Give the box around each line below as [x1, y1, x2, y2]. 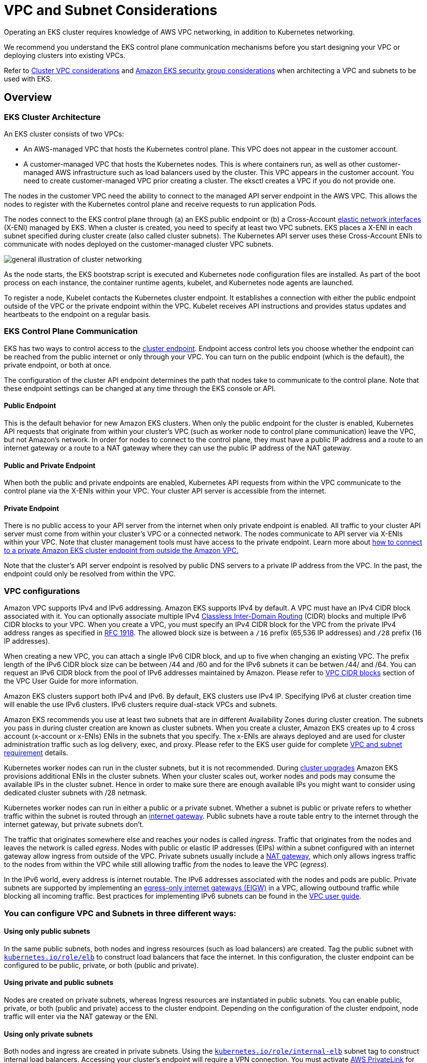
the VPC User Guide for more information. [4, 677, 138, 686]
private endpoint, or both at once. [4, 360, 112, 369]
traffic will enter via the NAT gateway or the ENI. [4, 1012, 158, 1021]
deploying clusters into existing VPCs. [4, 51, 125, 59]
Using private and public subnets [4, 978, 113, 987]
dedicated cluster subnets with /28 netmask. [4, 788, 147, 797]
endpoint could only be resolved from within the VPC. [4, 570, 176, 578]
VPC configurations [4, 586, 80, 596]
